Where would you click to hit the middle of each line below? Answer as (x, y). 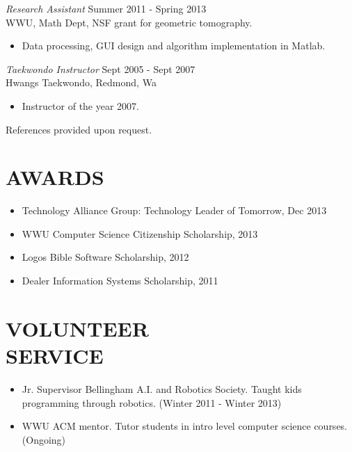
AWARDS (55, 177)
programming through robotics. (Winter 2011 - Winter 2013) (152, 402)
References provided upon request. (79, 129)
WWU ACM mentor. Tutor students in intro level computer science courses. (185, 426)
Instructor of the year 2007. (80, 105)
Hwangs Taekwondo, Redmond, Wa (81, 82)
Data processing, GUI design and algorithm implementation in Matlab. (174, 46)
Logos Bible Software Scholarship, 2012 (105, 257)
